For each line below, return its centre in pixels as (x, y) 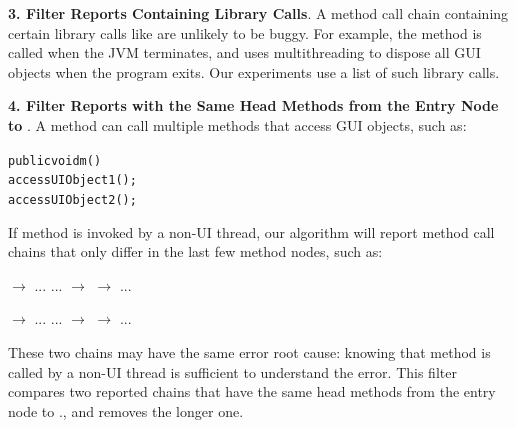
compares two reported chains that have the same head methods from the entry (252, 391)
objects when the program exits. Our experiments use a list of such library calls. (254, 71)
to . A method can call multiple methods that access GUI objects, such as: (237, 124)
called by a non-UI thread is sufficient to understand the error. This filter (232, 371)
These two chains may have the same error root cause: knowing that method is (249, 351)
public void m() (55, 160)
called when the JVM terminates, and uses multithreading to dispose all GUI (244, 52)
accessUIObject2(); (72, 199)
